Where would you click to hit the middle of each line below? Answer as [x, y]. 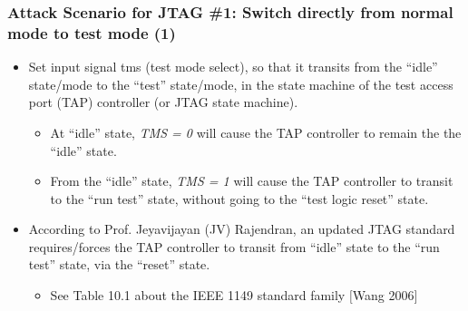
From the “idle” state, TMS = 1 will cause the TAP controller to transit [252, 181]
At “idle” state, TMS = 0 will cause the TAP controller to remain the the [256, 132]
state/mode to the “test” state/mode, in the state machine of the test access [241, 84]
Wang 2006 [383, 295]
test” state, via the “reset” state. [119, 264]
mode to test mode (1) [92, 32]
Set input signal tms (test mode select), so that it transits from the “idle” [233, 67]
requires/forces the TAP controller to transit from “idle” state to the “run [234, 246]
